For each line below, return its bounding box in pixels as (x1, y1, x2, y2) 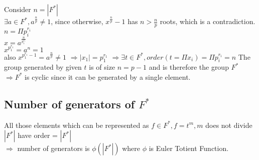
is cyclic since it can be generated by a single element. (25, 71, 191, 82)
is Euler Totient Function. (149, 143, 229, 153)
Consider (4, 4, 31, 15)
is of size (89, 62, 115, 72)
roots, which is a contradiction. (160, 16, 255, 27)
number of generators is (17, 143, 90, 153)
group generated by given (4, 62, 82, 72)
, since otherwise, (51, 16, 103, 27)
